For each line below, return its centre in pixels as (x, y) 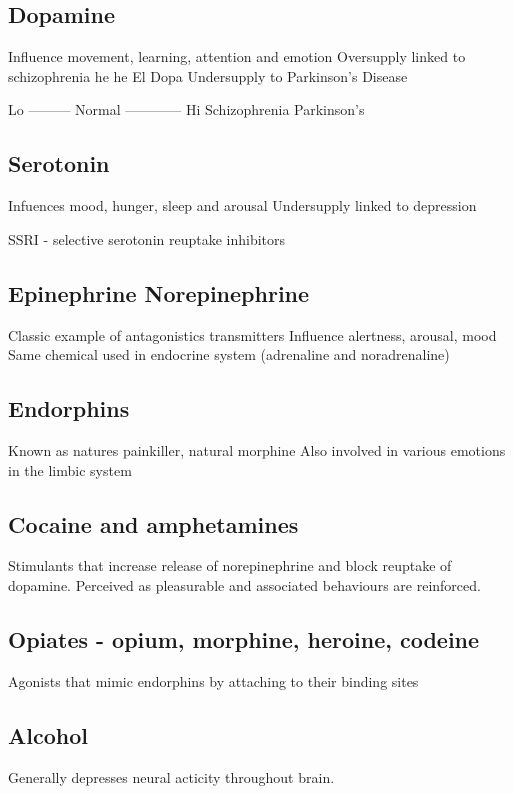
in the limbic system (70, 469)
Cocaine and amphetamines (153, 523)
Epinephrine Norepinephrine (159, 292)
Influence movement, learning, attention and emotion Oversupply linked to (237, 56)
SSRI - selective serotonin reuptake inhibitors (147, 238)
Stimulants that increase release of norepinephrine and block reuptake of (230, 565)
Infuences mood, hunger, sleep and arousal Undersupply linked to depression (242, 205)
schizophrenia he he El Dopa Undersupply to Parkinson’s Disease (208, 75)
